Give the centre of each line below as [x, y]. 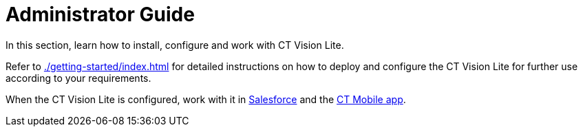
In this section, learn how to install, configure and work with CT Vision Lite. [175, 45]
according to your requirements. [78, 78]
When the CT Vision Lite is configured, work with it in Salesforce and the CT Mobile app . [206, 99]
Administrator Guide [100, 14]
